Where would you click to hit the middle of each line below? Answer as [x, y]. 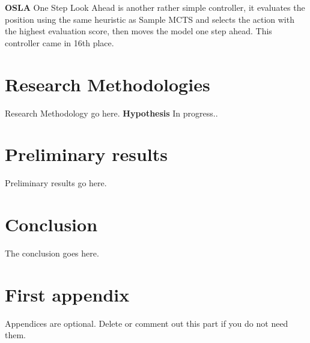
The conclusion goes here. [52, 253]
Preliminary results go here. [56, 183]
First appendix [67, 294]
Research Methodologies [108, 84]
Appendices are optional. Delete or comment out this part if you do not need [147, 323]
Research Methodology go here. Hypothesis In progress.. [111, 113]
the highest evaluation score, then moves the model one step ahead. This [138, 31]
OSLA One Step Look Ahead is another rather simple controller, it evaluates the [155, 7]
